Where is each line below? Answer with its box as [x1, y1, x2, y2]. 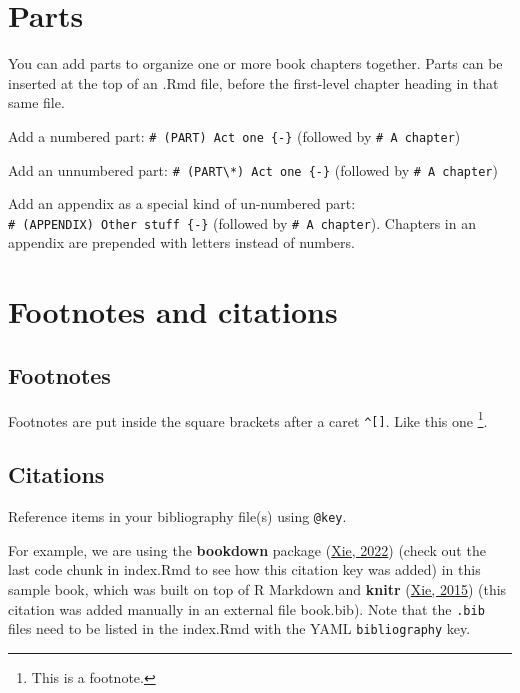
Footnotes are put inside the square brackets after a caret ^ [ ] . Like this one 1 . [8, 407, 488, 431]
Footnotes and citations [8, 291, 338, 332]
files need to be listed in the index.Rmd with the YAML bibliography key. [8, 618, 471, 639]
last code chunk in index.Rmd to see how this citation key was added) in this [8, 559, 481, 580]
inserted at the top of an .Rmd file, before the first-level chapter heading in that [8, 72, 499, 93]
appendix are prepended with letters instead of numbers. [8, 232, 355, 253]
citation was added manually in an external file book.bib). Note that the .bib [8, 598, 485, 619]
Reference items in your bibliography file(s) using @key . [8, 506, 347, 527]
